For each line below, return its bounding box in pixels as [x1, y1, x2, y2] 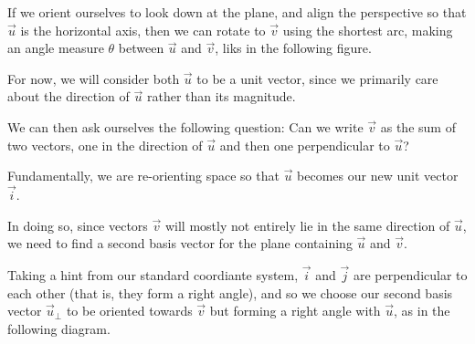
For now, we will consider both [7, 68, 180, 88]
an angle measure [7, 38, 104, 57]
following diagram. [7, 318, 111, 338]
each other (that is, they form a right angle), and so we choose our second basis [7, 283, 453, 302]
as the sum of [380, 117, 456, 136]
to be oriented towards [66, 301, 193, 320]
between [118, 38, 164, 57]
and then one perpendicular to [219, 135, 390, 154]
